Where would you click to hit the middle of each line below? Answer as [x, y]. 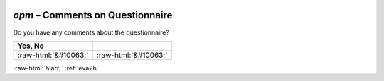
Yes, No [31, 46]
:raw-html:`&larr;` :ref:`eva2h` [56, 68]
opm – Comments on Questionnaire [93, 15]
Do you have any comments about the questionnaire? [91, 32]
